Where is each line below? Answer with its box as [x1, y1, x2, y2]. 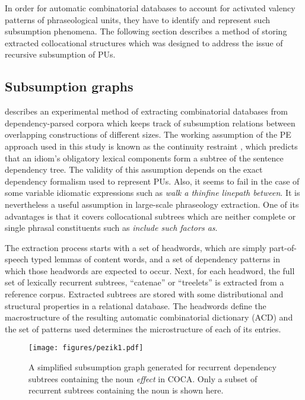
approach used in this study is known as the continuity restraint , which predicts [5, 139, 298, 152]
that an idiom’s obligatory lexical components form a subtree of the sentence [5, 151, 284, 164]
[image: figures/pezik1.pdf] [28, 344, 144, 353]
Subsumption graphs [5, 77, 134, 96]
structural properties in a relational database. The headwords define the [5, 299, 266, 312]
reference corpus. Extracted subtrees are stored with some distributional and [5, 288, 284, 300]
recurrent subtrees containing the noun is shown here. [28, 384, 224, 396]
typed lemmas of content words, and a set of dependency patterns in [31, 253, 280, 265]
